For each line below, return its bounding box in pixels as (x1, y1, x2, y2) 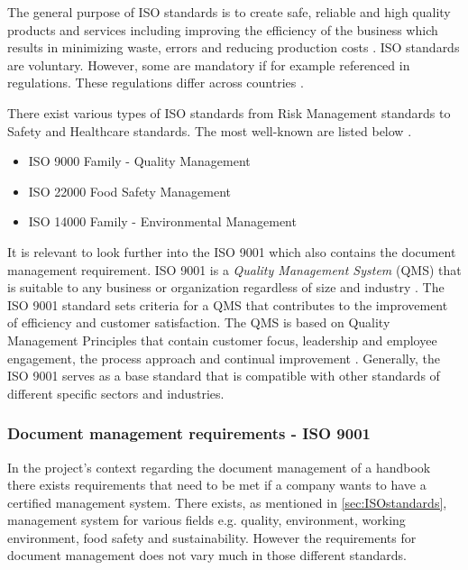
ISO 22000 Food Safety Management (28, 181, 232, 200)
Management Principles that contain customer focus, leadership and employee (7, 330, 437, 349)
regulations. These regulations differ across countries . (7, 73, 304, 92)
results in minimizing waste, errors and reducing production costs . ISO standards (7, 38, 460, 57)
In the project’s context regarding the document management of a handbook (7, 457, 431, 476)
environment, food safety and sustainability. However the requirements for (7, 528, 417, 547)
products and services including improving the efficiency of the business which (7, 20, 438, 39)
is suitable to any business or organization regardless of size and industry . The (7, 278, 445, 297)
